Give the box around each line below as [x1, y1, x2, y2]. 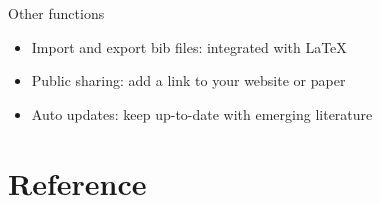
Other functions [8, 3, 105, 23]
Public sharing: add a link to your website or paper [31, 70, 346, 91]
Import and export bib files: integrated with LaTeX [31, 36, 347, 57]
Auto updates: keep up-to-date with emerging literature [31, 103, 373, 124]
